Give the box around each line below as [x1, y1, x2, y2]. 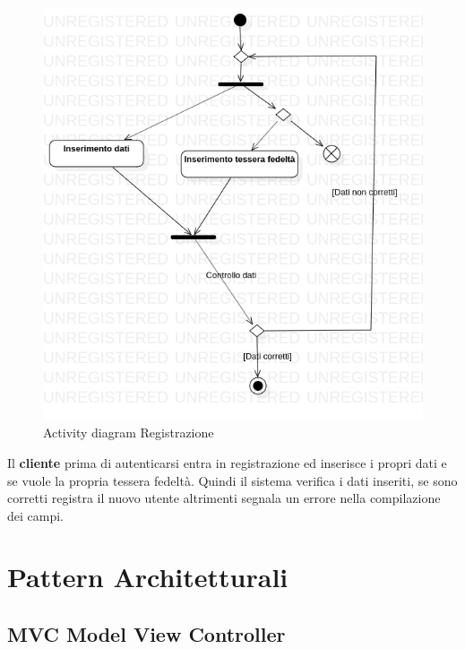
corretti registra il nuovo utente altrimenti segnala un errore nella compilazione [7, 489, 441, 507]
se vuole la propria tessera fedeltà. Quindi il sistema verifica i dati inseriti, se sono [7, 471, 458, 489]
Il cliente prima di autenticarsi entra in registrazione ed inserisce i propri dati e [7, 453, 447, 472]
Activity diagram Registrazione [43, 423, 214, 442]
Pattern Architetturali [7, 558, 288, 595]
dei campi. [7, 506, 64, 524]
